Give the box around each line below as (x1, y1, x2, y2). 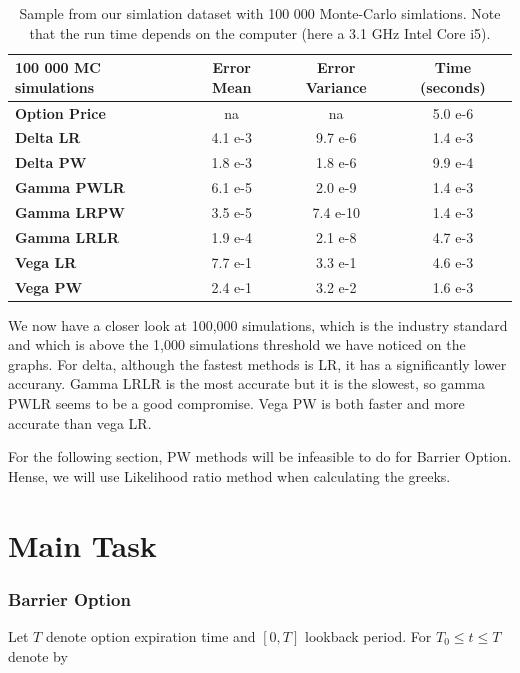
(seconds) (420, 76, 486, 97)
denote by (8, 645, 68, 666)
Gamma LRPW (15, 202, 125, 222)
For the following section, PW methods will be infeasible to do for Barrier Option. (8, 446, 512, 467)
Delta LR (15, 127, 81, 148)
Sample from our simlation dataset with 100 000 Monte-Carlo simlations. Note (19, 3, 501, 23)
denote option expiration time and (45, 625, 256, 646)
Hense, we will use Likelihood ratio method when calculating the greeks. (8, 465, 451, 486)
